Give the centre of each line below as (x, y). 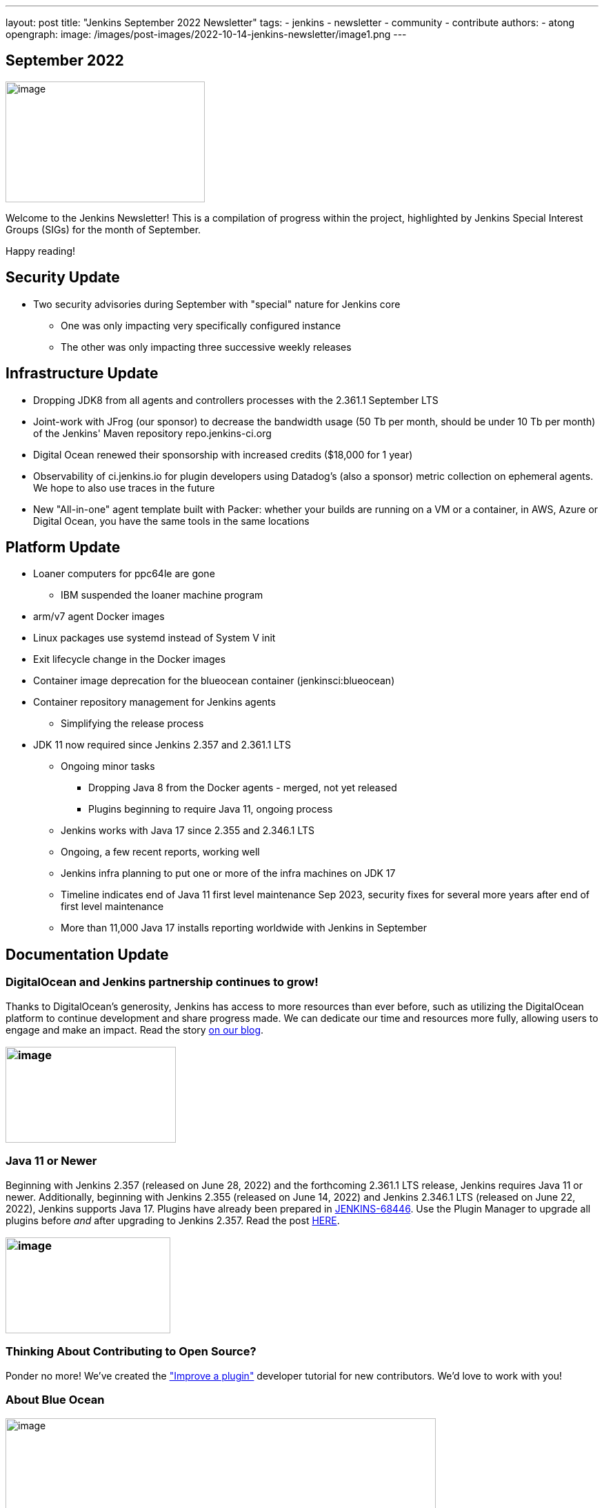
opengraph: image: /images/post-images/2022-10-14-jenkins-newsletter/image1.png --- (206, 34)
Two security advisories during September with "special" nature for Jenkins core (217, 304)
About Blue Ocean (55, 1400)
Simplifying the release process (132, 724)
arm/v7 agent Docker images (99, 617)
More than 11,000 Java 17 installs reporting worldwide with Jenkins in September (244, 928)
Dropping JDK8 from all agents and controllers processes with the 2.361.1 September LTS (236, 400)
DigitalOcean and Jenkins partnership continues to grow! (162, 982)
